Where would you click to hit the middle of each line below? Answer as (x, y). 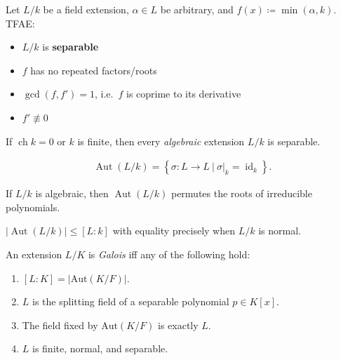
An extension (34, 254)
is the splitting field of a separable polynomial (131, 301)
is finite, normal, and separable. (100, 348)
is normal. (280, 231)
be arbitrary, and (197, 9)
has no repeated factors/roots (94, 70)
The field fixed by (60, 325)
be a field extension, (86, 9)
